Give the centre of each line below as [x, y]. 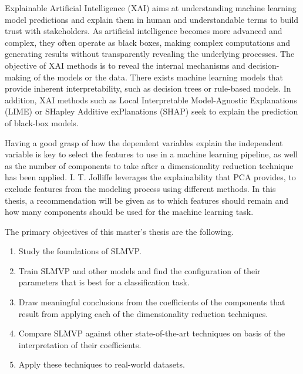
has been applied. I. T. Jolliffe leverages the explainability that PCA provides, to [150, 177]
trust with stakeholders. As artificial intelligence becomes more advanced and [144, 31]
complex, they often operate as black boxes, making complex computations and [147, 42]
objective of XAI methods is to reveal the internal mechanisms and [125, 65]
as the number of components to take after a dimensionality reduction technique [149, 165]
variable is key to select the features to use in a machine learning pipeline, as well [151, 154]
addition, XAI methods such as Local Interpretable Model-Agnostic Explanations [151, 100]
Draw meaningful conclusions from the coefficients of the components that [152, 302]
